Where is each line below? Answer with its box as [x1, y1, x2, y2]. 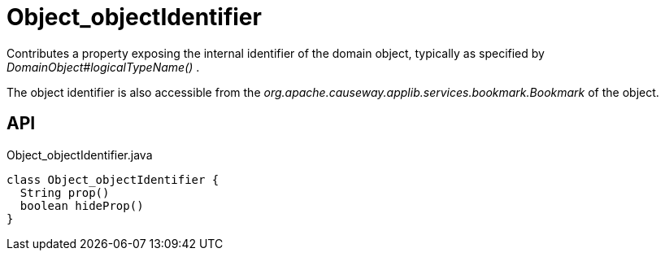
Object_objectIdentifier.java [7, 147, 153, 162]
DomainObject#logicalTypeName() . [7, 59, 200, 74]
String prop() [20, 185, 110, 199]
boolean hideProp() [20, 198, 144, 212]
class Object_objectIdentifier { [7, 172, 219, 186]
